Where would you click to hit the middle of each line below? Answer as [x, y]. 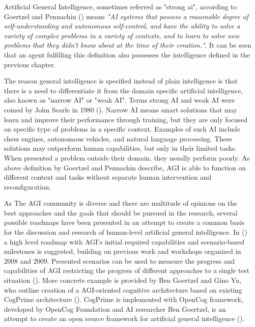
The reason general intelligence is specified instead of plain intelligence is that [121, 81]
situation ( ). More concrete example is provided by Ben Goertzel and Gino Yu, [123, 280]
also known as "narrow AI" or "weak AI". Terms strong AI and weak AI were [119, 100]
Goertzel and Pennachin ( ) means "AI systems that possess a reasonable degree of [126, 16]
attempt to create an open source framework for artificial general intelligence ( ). [124, 318]
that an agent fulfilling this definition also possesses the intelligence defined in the [127, 54]
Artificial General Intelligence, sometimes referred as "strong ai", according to [120, 6]
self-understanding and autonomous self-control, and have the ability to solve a [122, 26]
